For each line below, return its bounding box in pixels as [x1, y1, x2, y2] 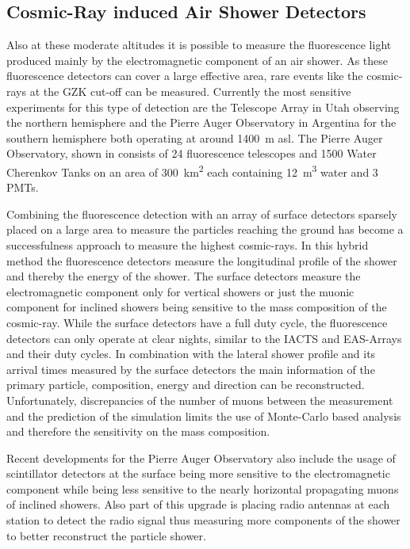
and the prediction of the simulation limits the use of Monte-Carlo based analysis [6, 407, 401, 424]
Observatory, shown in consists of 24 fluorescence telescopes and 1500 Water [6, 145, 377, 162]
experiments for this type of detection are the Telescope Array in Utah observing [6, 98, 400, 115]
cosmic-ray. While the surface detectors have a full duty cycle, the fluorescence [6, 314, 388, 330]
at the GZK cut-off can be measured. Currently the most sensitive [29, 82, 351, 99]
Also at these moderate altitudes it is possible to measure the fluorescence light [6, 36, 392, 53]
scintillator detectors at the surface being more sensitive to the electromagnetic [6, 465, 390, 482]
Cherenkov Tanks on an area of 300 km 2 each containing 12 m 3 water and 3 [6, 161, 378, 180]
